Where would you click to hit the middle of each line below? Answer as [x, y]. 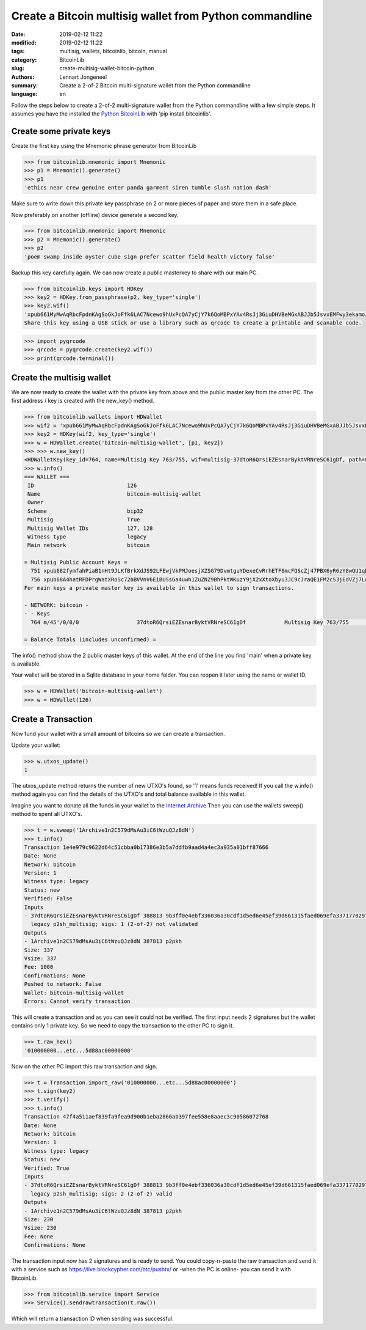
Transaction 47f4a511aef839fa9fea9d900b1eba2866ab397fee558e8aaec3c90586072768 [146, 1117]
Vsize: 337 [40, 958]
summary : [25, 85]
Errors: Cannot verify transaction [77, 1001]
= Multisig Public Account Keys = [76, 563]
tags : [18, 51]
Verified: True [47, 1168]
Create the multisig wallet [61, 377]
